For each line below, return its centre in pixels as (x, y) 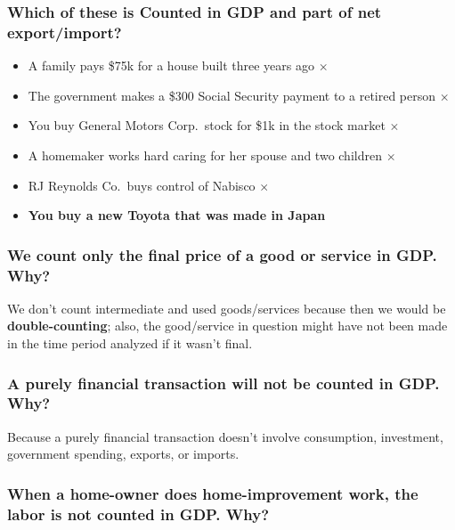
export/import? (65, 32)
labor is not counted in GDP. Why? (138, 514)
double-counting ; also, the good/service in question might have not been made (227, 326)
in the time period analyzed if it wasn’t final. (130, 343)
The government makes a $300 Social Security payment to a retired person (232, 95)
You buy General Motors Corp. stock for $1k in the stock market (207, 125)
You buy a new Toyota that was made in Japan (177, 215)
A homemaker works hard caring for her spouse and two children (205, 155)
